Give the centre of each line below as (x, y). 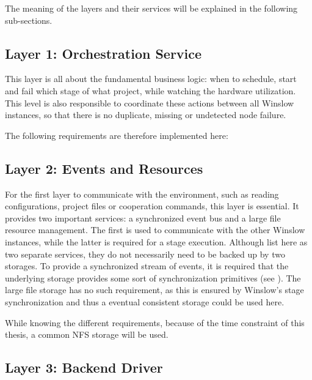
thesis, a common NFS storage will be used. (87, 334)
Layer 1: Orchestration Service (103, 53)
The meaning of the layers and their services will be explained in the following (151, 8)
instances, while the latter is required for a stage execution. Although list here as (156, 241)
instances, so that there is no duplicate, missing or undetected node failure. (146, 115)
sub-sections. (29, 20)
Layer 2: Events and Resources (104, 168)
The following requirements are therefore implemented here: (117, 135)
